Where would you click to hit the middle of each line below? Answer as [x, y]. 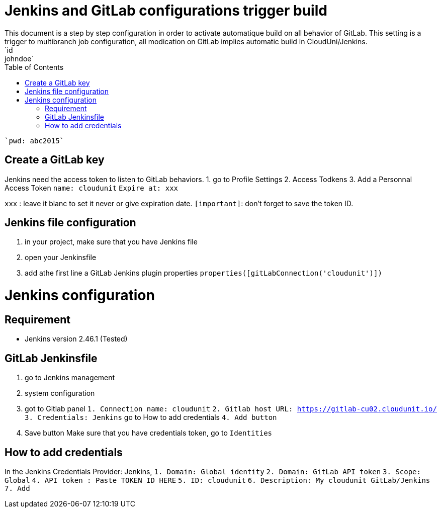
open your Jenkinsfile [61, 258]
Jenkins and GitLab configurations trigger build [166, 11]
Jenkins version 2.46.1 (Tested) [76, 339]
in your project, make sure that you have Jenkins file [111, 242]
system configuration [60, 393]
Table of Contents [34, 67]
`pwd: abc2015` [34, 141]
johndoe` [19, 58]
